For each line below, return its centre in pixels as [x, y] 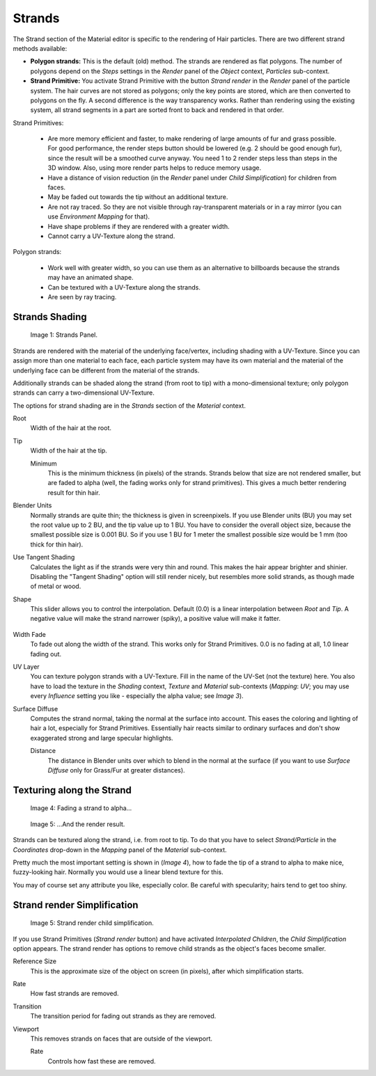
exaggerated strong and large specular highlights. [102, 738]
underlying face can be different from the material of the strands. [106, 370]
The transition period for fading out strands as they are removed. [123, 1016]
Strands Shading [50, 317]
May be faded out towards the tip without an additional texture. [138, 197]
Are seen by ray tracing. [82, 296]
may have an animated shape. [91, 278]
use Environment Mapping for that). [99, 216]
